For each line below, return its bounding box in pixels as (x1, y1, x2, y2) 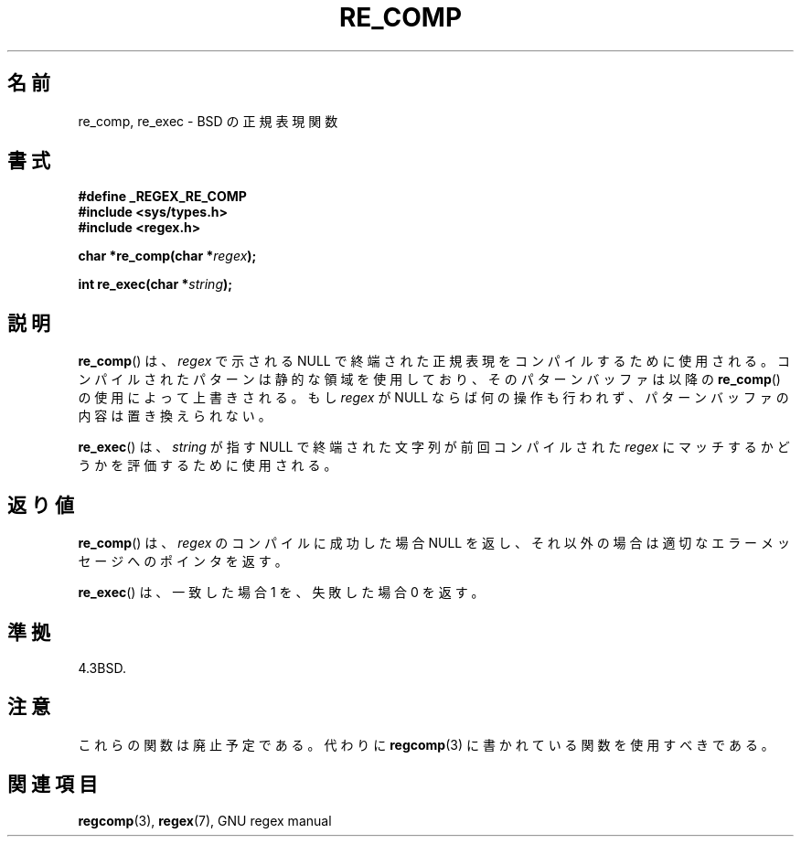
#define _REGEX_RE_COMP (78, 188, 247, 205)
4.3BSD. (78, 659, 126, 676)
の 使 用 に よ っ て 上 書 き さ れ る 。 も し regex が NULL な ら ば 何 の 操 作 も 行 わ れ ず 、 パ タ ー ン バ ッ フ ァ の (78, 390, 789, 406)
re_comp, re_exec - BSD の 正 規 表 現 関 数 (78, 112, 338, 129)
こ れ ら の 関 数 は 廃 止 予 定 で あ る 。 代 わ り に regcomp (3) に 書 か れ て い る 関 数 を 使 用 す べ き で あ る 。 (78, 736, 774, 753)
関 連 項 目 (7, 773, 98, 796)
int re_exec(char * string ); (78, 276, 233, 293)
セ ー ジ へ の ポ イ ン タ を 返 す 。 (78, 553, 288, 570)
